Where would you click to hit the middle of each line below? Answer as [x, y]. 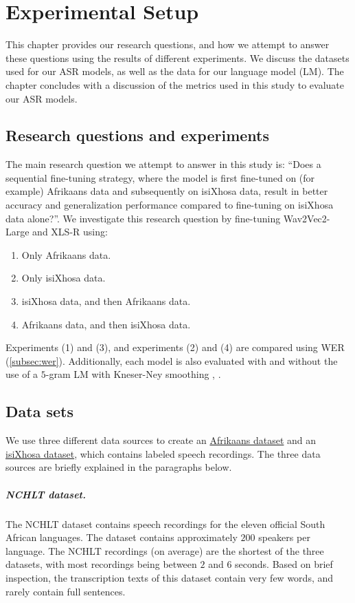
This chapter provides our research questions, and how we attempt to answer [168, 44]
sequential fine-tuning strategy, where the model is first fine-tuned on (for [160, 177]
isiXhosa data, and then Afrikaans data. [106, 301]
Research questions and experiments [138, 135]
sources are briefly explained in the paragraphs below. [119, 467]
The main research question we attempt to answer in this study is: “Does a [163, 164]
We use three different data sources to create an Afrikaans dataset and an [161, 440]
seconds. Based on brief [284, 564]
